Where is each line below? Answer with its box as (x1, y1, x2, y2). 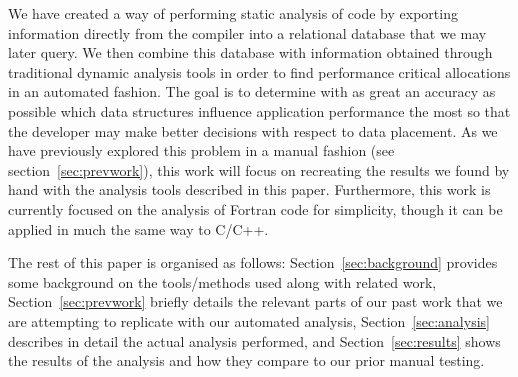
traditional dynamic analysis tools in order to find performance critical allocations (8, 61, 511, 82)
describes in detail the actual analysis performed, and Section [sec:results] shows (8, 330, 501, 351)
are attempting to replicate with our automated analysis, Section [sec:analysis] (8, 310, 490, 331)
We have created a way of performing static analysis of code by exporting (8, 3, 458, 23)
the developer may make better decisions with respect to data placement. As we (8, 120, 498, 141)
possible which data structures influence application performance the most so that (8, 100, 511, 121)
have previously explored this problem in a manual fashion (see (8, 140, 395, 161)
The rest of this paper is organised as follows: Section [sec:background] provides (8, 252, 498, 273)
